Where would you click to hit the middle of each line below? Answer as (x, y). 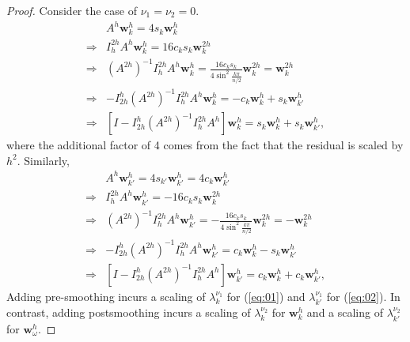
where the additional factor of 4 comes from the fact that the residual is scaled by (205, 145)
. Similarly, (43, 160)
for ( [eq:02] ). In (363, 296)
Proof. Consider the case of (72, 10)
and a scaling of (345, 312)
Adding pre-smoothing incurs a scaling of (106, 296)
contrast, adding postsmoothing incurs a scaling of (129, 312)
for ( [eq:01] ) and (266, 296)
